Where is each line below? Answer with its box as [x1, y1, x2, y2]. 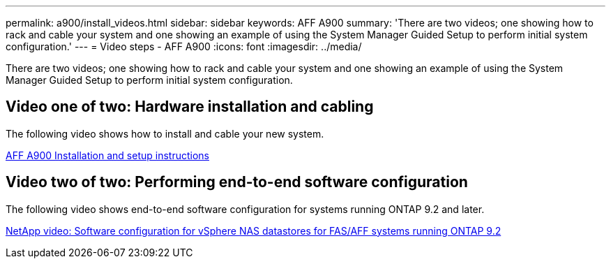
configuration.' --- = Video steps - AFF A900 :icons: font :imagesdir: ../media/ [6, 41, 362, 52]
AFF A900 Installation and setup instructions [6, 149, 209, 161]
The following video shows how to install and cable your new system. [6, 127, 324, 140]
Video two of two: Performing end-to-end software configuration [6, 173, 468, 191]
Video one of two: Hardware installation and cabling [6, 98, 374, 116]
